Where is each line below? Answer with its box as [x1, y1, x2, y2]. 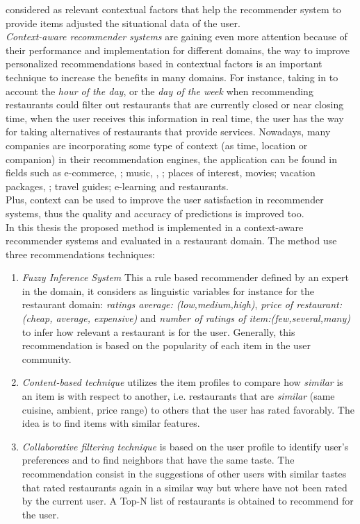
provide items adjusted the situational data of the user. [6, 15, 240, 30]
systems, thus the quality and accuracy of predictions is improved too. [6, 205, 304, 220]
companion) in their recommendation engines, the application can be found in [6, 151, 337, 166]
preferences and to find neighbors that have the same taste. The [22, 453, 295, 467]
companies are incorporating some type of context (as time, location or [6, 137, 308, 152]
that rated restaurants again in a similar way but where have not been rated [22, 480, 347, 494]
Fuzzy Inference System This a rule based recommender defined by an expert [22, 270, 350, 285]
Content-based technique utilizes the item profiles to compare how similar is [22, 375, 343, 389]
